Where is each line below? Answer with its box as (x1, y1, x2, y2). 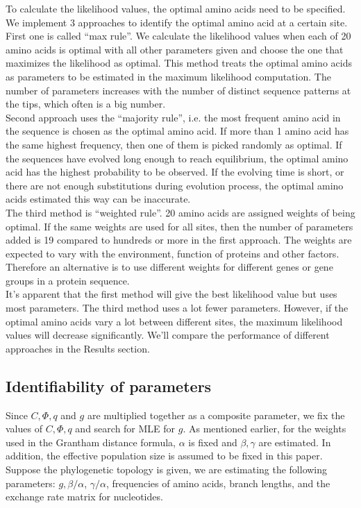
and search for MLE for (75, 421, 176, 436)
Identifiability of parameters (6, 375, 212, 396)
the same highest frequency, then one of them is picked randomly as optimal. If (6, 137, 342, 151)
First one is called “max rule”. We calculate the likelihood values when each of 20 (6, 28, 351, 43)
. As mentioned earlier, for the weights (183, 421, 346, 436)
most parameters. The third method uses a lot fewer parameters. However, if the (6, 300, 349, 315)
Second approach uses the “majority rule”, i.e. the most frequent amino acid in (6, 110, 341, 124)
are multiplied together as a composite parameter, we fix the (87, 407, 345, 422)
